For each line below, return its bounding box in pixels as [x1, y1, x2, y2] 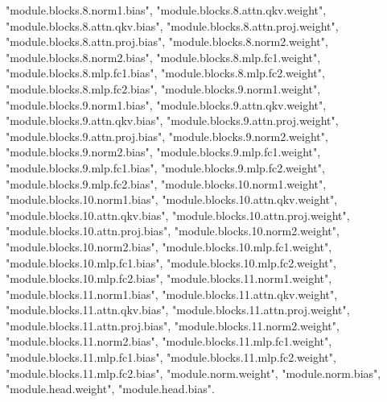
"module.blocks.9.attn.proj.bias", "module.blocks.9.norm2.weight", [6, 127, 328, 144]
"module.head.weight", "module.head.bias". [6, 380, 215, 397]
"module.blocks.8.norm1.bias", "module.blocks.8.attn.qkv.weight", [6, 2, 327, 18]
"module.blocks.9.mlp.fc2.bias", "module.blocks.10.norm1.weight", [6, 175, 327, 192]
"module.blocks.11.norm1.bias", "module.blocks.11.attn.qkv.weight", [6, 285, 338, 302]
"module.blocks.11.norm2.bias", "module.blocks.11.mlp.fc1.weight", [6, 333, 332, 350]
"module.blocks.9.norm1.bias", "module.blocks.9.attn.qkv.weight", [6, 96, 327, 113]
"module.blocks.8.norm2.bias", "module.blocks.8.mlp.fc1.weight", [6, 48, 321, 65]
